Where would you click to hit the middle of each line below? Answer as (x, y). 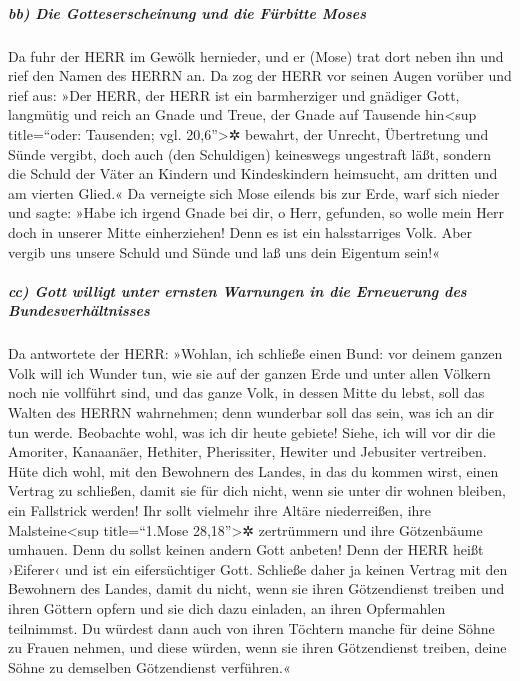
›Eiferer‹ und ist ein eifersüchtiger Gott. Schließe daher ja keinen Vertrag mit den (258, 568)
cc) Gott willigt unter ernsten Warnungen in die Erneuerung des (237, 290)
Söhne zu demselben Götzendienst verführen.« (149, 666)
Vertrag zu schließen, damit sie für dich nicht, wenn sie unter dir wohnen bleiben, (257, 490)
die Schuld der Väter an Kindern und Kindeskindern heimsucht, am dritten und (253, 173)
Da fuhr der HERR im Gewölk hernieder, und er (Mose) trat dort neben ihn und (256, 55)
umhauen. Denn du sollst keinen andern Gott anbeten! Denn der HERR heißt (246, 549)
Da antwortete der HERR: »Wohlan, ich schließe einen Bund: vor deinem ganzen (255, 353)
